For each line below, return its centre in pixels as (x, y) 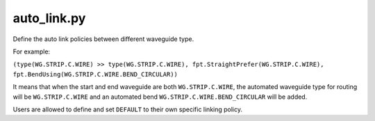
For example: (32, 51)
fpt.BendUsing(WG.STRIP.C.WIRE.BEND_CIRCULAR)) (95, 74)
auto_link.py (49, 18)
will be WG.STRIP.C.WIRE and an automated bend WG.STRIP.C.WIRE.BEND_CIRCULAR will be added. (160, 97)
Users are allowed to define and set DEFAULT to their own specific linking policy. (128, 109)
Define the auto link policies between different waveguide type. (103, 39)
